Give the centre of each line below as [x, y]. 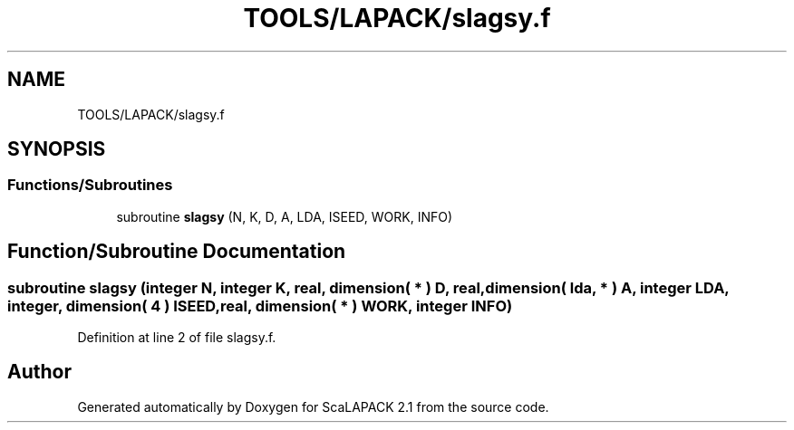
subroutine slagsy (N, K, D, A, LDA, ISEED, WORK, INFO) [285, 216]
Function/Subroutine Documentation [177, 252]
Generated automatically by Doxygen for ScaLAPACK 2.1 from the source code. [313, 406]
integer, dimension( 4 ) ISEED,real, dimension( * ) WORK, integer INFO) [260, 306]
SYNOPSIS [57, 149]
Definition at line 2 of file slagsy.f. [177, 338]
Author [39, 372]
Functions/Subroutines [90, 185]
